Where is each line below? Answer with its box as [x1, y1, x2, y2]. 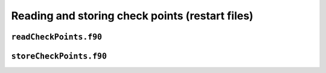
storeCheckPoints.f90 [11, 51, 107, 61]
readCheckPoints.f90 [11, 32, 103, 42]
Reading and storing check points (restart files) [11, 9, 254, 22]
